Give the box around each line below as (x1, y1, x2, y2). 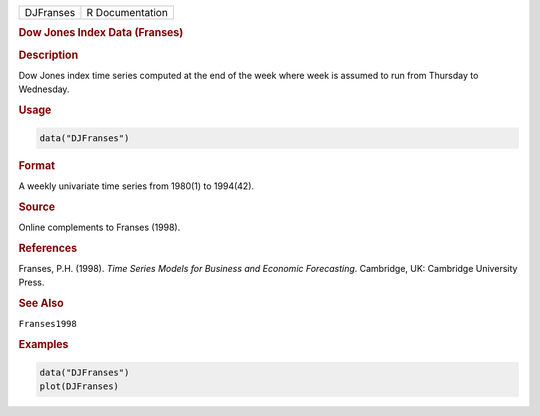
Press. (18, 276, 45, 289)
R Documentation (86, 6, 169, 19)
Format (18, 158, 55, 172)
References (18, 241, 78, 255)
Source (18, 200, 56, 214)
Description (18, 48, 79, 62)
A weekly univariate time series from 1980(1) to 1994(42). (18, 180, 255, 192)
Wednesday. (18, 83, 70, 95)
